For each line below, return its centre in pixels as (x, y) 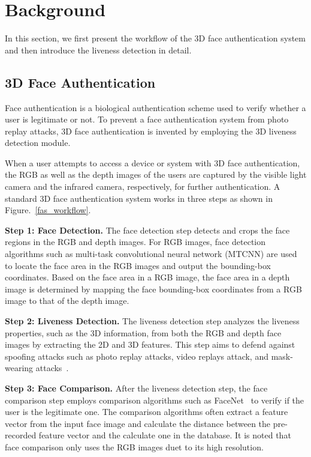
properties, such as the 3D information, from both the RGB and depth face (143, 332)
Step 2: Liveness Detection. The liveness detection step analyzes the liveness (152, 321)
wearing (19, 368)
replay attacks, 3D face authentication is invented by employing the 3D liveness (151, 131)
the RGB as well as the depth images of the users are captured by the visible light (156, 174)
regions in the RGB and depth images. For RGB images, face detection (135, 242)
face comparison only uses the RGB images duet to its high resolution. (134, 446)
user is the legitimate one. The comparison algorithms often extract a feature (147, 412)
